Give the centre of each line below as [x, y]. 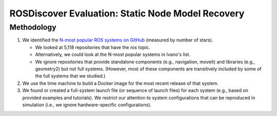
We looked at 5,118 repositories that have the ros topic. [93, 47]
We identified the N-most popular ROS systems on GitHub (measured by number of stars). [118, 40]
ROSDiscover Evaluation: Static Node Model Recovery [127, 13]
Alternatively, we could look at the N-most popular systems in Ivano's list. [113, 54]
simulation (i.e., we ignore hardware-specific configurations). [87, 105]
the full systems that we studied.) [70, 76]
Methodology [33, 27]
